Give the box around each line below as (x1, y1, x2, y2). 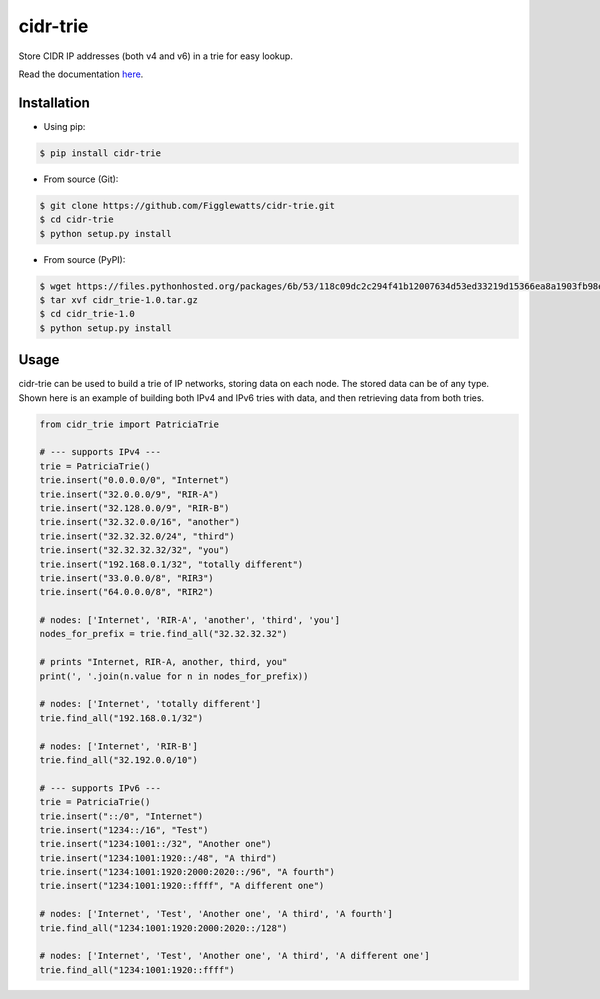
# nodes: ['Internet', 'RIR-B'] (39, 740, 199, 752)
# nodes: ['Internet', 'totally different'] (39, 698, 262, 710)
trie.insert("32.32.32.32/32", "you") (39, 545, 230, 556)
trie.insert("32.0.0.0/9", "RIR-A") (39, 488, 220, 500)
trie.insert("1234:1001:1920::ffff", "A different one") (39, 880, 325, 892)
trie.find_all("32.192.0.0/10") (39, 754, 199, 765)
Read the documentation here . (18, 68, 144, 80)
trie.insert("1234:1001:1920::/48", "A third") (39, 852, 277, 864)
